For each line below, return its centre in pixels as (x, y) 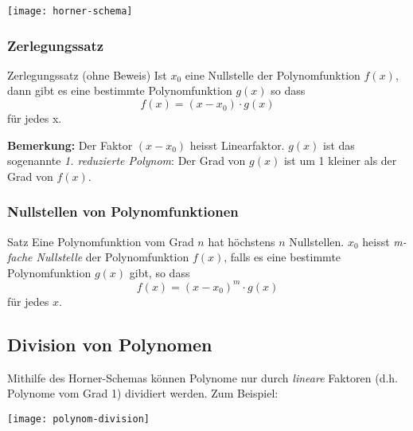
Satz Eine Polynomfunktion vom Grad (101, 241)
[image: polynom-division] (78, 419)
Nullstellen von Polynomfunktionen (123, 212)
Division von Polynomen (110, 344)
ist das (339, 145)
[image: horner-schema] (70, 11)
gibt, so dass (160, 272)
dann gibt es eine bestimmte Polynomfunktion (120, 90)
